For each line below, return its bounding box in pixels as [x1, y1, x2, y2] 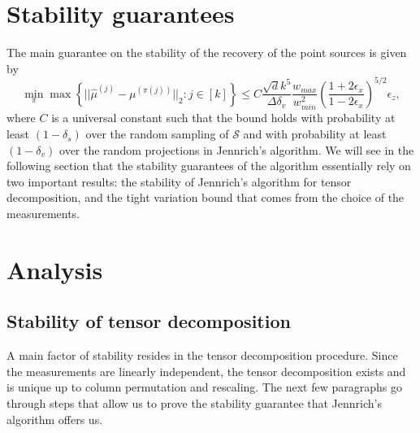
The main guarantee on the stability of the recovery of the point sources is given [6, 44, 407, 61]
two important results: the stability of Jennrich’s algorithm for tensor [6, 173, 352, 190]
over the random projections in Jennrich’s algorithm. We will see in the [59, 141, 414, 158]
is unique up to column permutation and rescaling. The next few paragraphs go [6, 378, 402, 396]
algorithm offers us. [6, 410, 103, 427]
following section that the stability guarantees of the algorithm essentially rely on [6, 157, 411, 174]
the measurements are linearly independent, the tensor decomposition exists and [6, 362, 406, 379]
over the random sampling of [85, 125, 229, 142]
